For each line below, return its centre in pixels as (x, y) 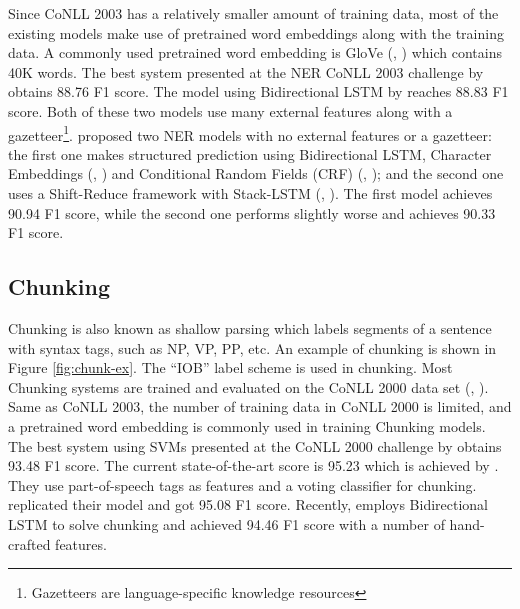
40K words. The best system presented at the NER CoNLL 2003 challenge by (246, 71)
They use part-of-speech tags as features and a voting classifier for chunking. (242, 484)
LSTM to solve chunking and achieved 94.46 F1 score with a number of (226, 523)
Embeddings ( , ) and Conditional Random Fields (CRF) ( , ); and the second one (256, 173)
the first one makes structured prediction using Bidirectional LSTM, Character (250, 153)
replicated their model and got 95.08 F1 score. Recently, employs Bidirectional (248, 504)
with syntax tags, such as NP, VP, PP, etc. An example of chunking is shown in (252, 347)
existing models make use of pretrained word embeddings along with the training (256, 32)
